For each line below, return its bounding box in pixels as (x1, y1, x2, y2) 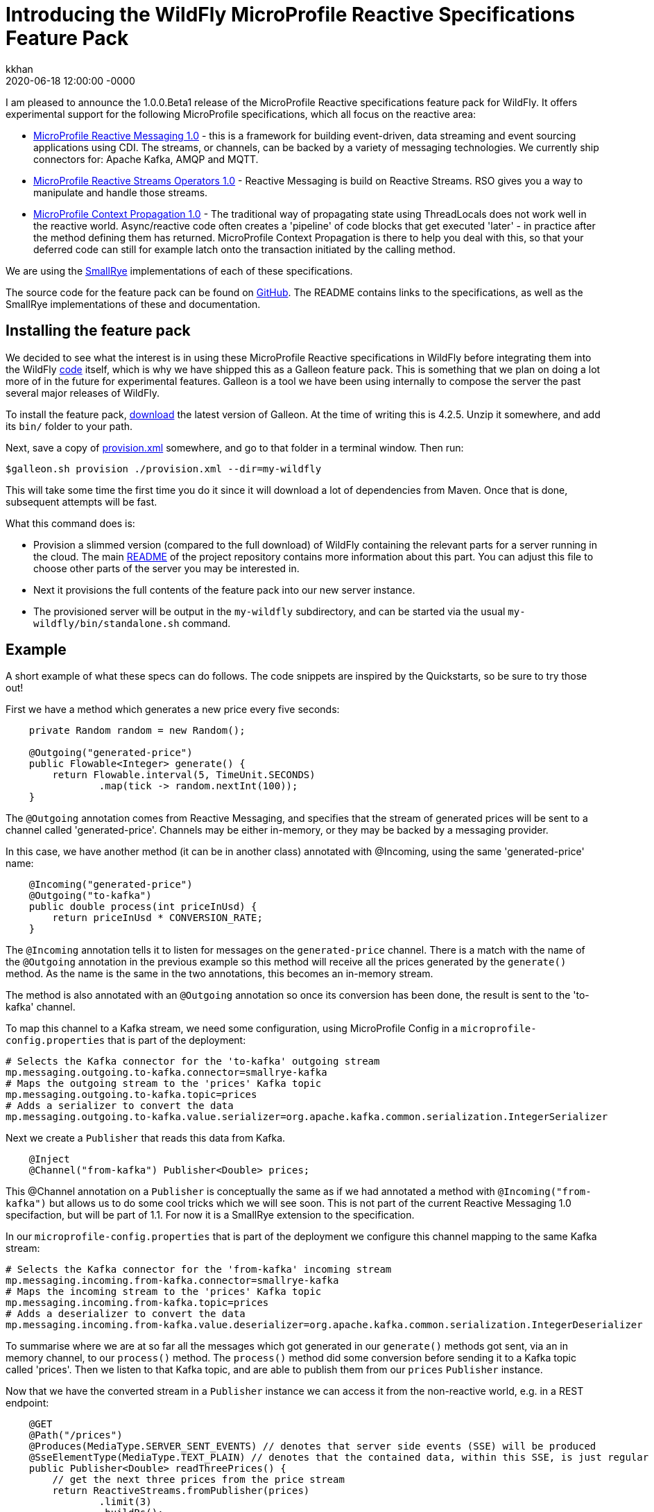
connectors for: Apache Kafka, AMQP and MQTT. (33, 153, 259, 165)
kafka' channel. (6, 1001, 76, 1013)
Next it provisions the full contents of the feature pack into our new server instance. (33, 583, 415, 596)
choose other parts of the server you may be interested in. (33, 562, 300, 574)
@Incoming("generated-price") (28, 879, 193, 891)
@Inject (28, 1153, 70, 1165)
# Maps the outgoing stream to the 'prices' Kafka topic (6, 1078, 322, 1090)
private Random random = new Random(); (28, 725, 246, 737)
